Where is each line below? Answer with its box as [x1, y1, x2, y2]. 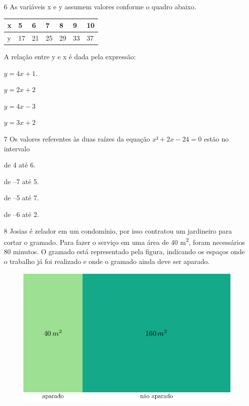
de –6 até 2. [4, 209, 39, 219]
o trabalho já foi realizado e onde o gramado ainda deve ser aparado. [4, 256, 210, 266]
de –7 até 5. [4, 176, 39, 186]
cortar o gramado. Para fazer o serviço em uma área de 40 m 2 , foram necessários [4, 236, 245, 247]
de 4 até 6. [4, 160, 36, 170]
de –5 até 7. [4, 192, 39, 203]
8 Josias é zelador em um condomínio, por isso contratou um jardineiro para [4, 225, 232, 236]
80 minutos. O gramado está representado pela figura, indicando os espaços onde [4, 246, 245, 257]
